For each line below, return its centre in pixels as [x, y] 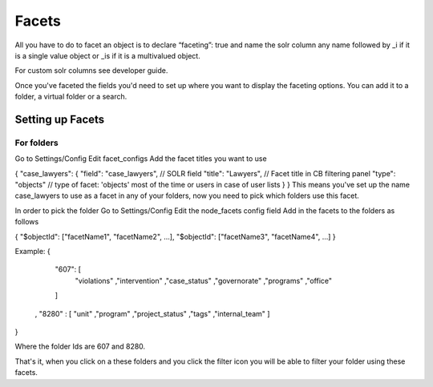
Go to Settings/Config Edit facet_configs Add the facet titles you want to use [141, 159]
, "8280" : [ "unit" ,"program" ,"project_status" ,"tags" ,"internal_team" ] [152, 313]
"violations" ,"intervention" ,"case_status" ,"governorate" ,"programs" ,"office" [204, 280]
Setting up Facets [60, 119]
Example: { [33, 251]
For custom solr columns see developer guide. [91, 71]
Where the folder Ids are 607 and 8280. [80, 347]
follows [27, 222]
